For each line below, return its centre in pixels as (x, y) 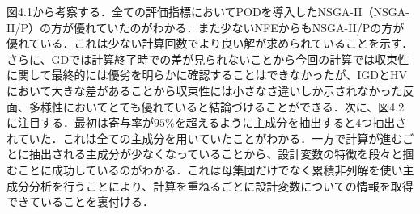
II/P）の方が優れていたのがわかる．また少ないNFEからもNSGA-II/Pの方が (206, 27)
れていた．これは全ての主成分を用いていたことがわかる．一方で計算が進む (205, 138)
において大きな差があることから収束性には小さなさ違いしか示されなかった (205, 90)
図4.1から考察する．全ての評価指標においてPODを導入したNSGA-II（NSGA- (208, 11)
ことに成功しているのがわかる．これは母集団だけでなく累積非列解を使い (210, 169)
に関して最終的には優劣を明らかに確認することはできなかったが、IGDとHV (207, 75)
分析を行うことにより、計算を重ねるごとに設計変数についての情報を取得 (221, 185)
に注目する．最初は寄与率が (80, 122)
